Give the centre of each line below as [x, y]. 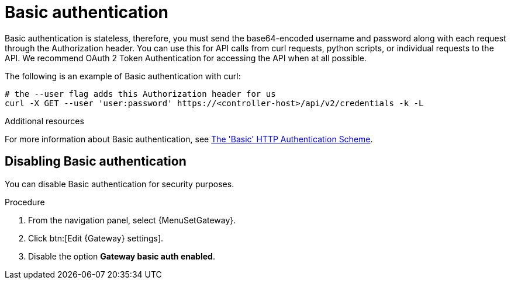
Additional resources [44, 121]
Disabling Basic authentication [96, 162]
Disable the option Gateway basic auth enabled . [122, 256]
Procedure [25, 202]
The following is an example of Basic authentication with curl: [123, 76]
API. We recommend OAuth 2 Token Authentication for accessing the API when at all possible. [186, 58]
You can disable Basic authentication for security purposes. [120, 184]
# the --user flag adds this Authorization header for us [140, 94]
